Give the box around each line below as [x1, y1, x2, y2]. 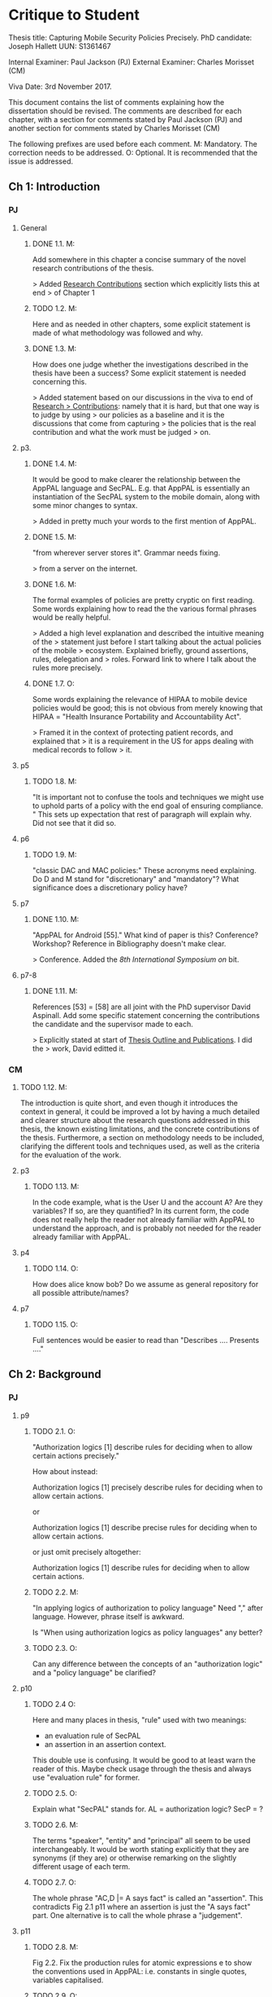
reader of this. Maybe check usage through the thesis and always [32, 1763, 252, 1773]
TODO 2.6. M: [32, 1819, 79, 1829]
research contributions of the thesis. [32, 263, 154, 273]
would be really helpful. [32, 612, 111, 622]
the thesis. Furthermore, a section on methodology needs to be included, [19, 1132, 265, 1142]
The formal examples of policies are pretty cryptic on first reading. [32, 595, 255, 604]
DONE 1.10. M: [32, 914, 80, 924]
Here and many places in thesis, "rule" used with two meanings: [32, 1714, 247, 1724]
